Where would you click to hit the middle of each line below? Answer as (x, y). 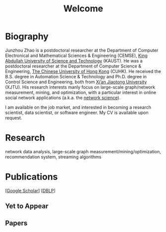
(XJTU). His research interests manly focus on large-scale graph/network (80, 87)
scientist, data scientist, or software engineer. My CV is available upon (77, 113)
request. (14, 117)
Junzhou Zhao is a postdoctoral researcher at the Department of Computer (82, 50)
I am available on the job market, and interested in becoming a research (78, 107)
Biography (27, 36)
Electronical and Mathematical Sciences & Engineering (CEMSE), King (76, 56)
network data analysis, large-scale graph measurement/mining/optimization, (83, 151)
